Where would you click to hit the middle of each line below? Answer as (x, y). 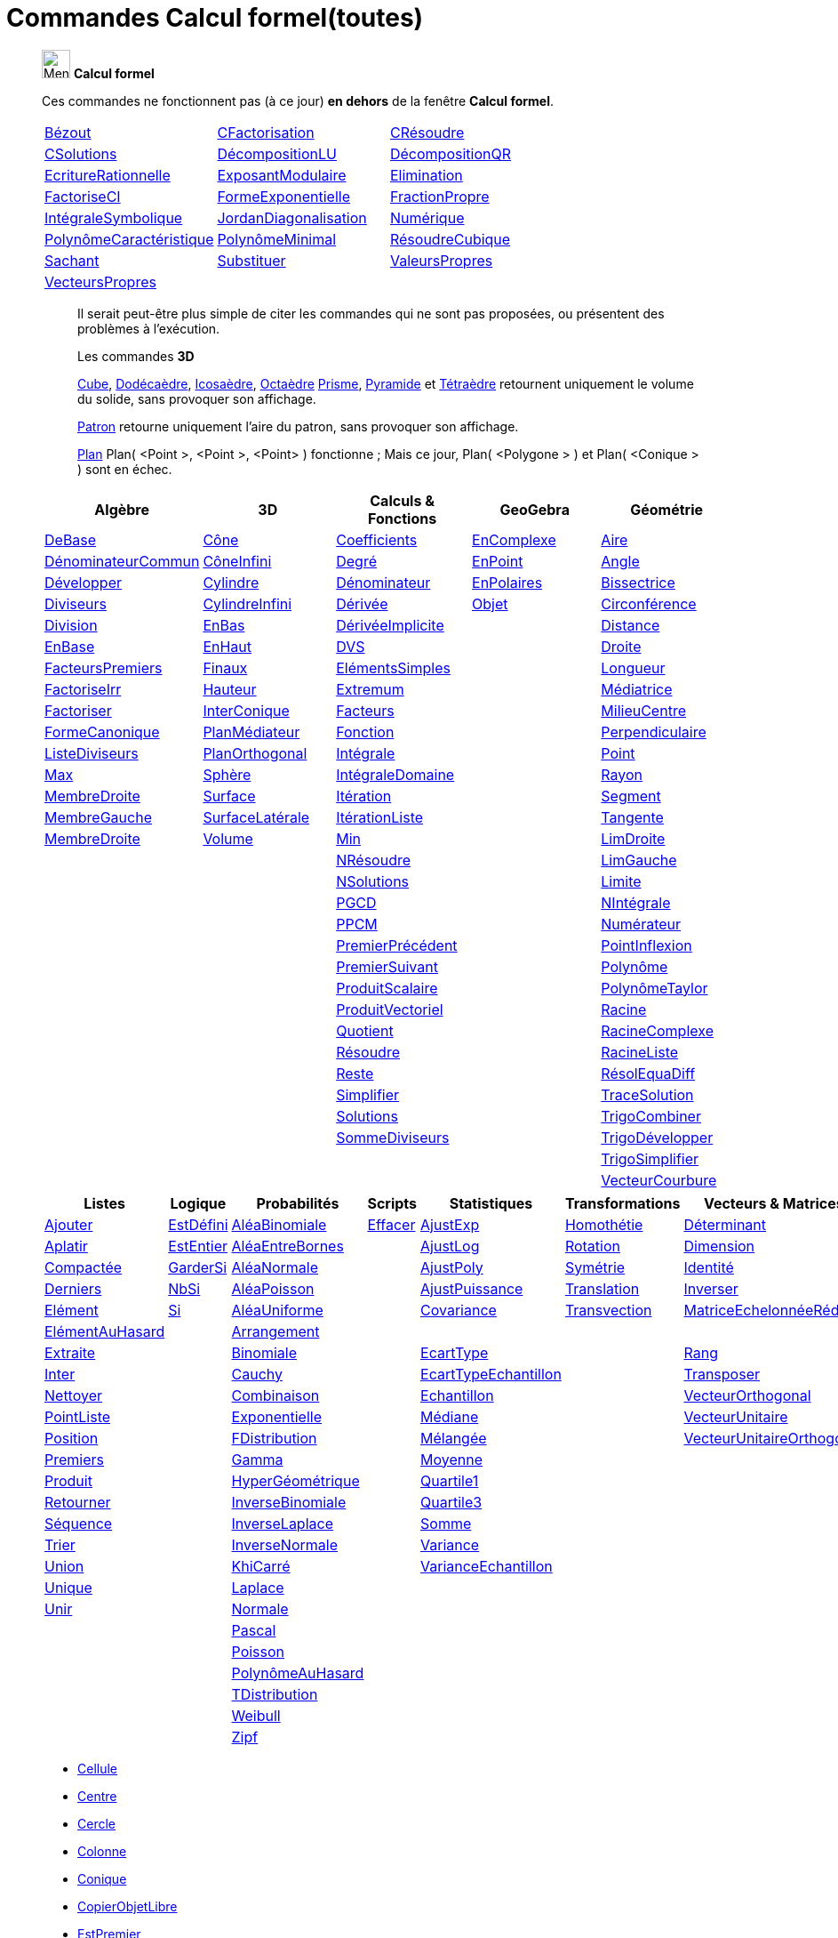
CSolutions (81, 153)
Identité (709, 1267)
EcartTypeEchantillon (491, 1374)
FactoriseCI (83, 196)
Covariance (459, 1310)
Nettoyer (74, 1395)
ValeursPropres (441, 260)
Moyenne (451, 1459)
